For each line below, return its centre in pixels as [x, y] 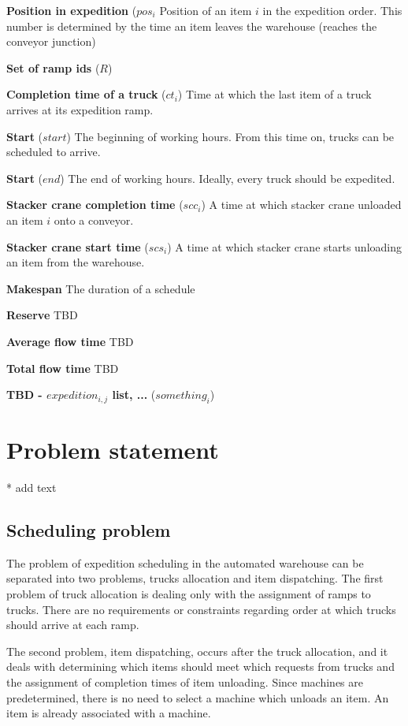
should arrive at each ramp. [73, 625]
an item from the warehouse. [76, 262]
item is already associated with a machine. [109, 713]
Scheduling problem [89, 530]
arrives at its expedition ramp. [80, 109]
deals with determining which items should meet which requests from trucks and [200, 666]
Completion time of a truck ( [86, 94]
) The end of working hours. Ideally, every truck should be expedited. [228, 178]
